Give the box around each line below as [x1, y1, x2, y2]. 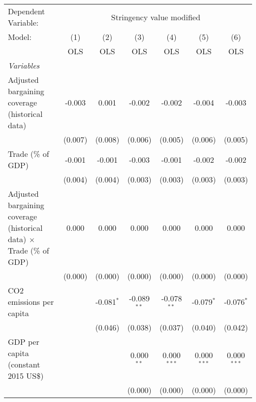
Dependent [8, 5, 45, 17]
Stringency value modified [111, 11, 200, 23]
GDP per [8, 336, 39, 347]
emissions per [8, 296, 54, 307]
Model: [8, 31, 32, 42]
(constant [8, 359, 40, 370]
